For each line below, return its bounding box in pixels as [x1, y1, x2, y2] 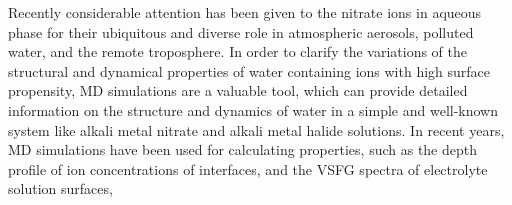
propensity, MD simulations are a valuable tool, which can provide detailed [8, 80, 468, 101]
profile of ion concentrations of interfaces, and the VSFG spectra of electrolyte [8, 158, 488, 179]
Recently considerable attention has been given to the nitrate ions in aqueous [8, 2, 482, 22]
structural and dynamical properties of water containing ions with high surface [8, 60, 491, 81]
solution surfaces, [8, 178, 113, 199]
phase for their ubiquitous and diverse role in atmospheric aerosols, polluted [8, 21, 474, 42]
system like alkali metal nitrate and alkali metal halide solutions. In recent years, [8, 119, 505, 140]
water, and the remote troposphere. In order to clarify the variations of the [8, 41, 467, 62]
